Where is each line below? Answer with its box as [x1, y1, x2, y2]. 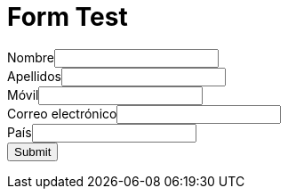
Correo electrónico [7, 105, 117, 121]
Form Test [7, 2, 128, 32]
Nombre [7, 49, 54, 65]
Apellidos [7, 68, 61, 84]
